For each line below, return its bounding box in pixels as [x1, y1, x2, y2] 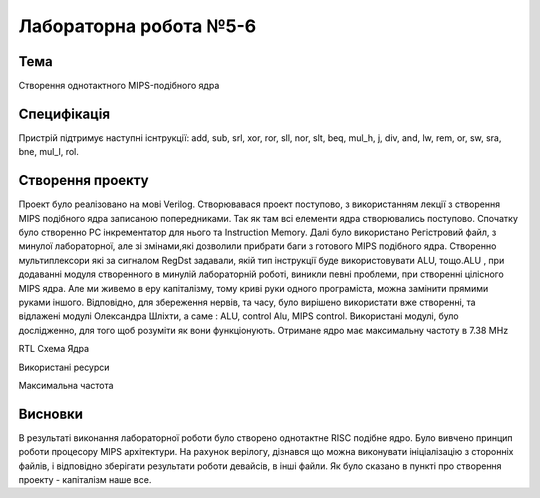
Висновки [18, 405, 84, 422]
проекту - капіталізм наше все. [18, 474, 152, 486]
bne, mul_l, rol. [18, 146, 79, 158]
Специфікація [18, 105, 110, 122]
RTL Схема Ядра [18, 343, 90, 355]
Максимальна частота [18, 379, 114, 391]
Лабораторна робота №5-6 [18, 15, 257, 37]
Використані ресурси [18, 361, 110, 373]
